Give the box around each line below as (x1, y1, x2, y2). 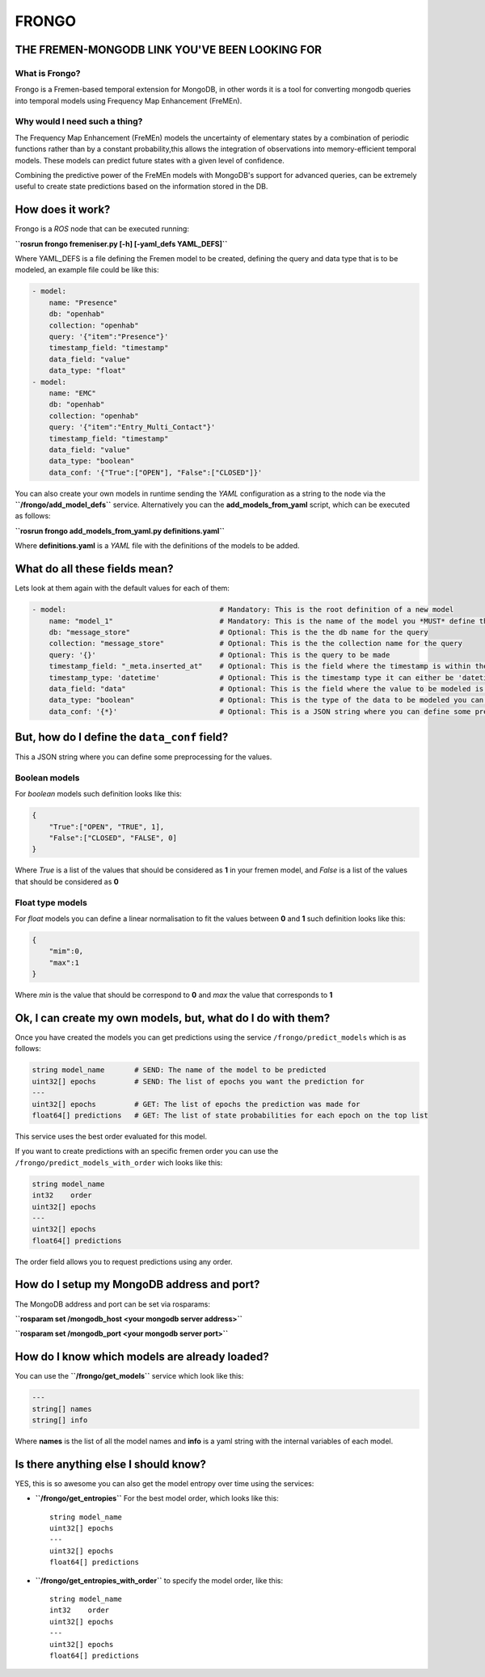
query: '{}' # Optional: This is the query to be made (48, 650, 390, 659)
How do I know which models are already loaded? (15, 1350, 270, 1364)
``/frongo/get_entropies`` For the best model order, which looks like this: (35, 1493, 279, 1503)
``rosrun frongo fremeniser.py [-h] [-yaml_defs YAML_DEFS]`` (15, 239, 228, 248)
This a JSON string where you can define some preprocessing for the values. (15, 752, 272, 762)
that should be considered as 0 (15, 877, 119, 886)
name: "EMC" (48, 388, 97, 398)
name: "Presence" (48, 298, 118, 307)
